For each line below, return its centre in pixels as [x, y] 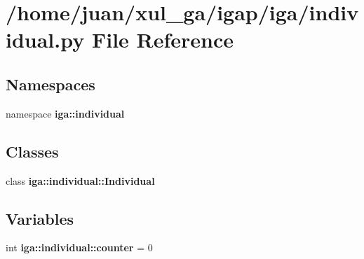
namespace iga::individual [65, 113]
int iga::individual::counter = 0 [79, 247]
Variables [40, 218]
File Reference [163, 40]
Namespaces [50, 84]
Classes [32, 151]
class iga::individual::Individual [80, 180]
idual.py [45, 40]
